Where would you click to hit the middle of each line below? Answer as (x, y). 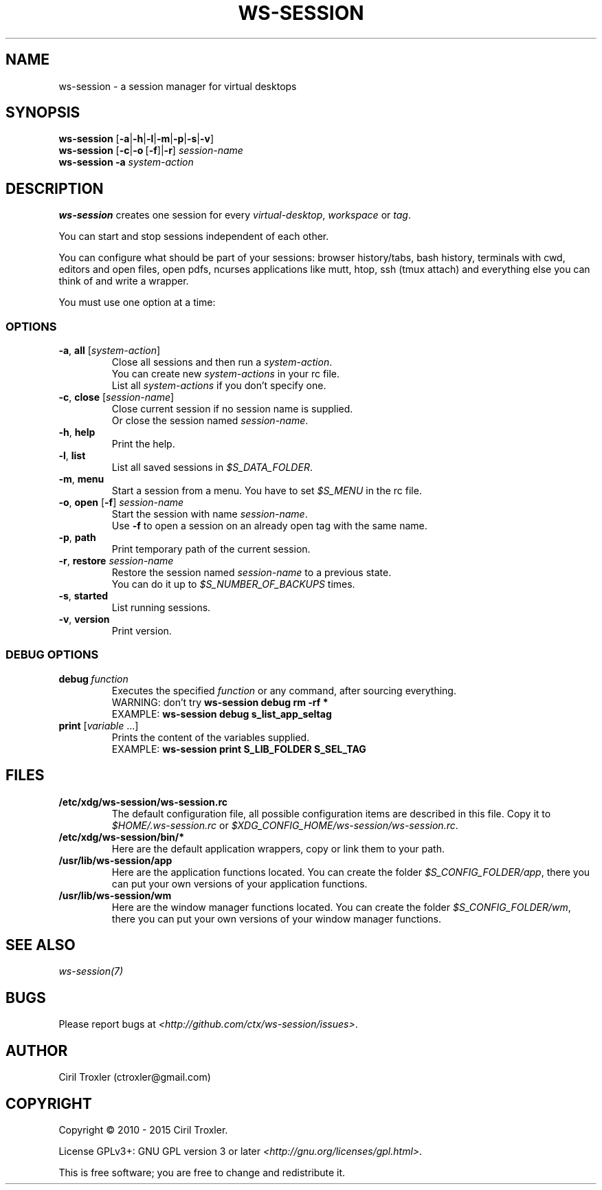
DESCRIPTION (55, 188)
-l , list (72, 456)
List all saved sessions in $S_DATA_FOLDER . (212, 467)
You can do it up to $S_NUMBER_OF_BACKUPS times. (233, 584)
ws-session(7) (91, 971)
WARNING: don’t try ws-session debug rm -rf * (220, 702)
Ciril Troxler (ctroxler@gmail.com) (135, 1077)
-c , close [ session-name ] (116, 397)
